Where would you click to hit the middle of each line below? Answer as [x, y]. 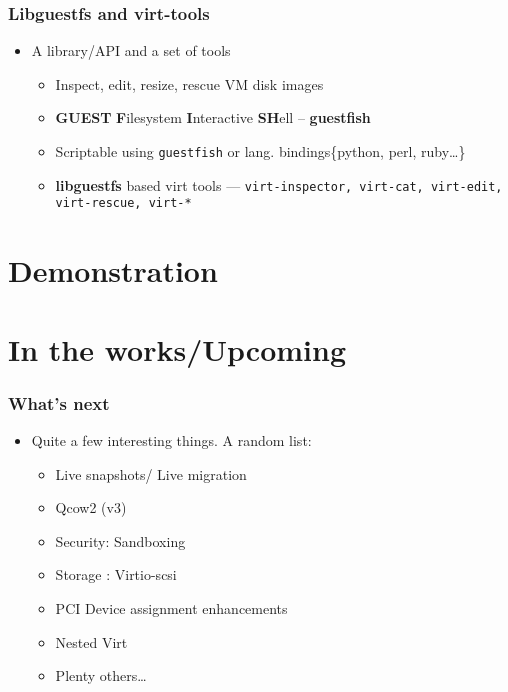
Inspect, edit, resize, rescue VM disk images [189, 83]
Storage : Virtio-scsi [116, 574]
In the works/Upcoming [177, 348]
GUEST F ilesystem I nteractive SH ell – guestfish [213, 117]
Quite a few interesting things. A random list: [171, 439]
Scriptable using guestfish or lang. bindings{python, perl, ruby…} [260, 151]
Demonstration [113, 270]
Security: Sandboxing [120, 540]
